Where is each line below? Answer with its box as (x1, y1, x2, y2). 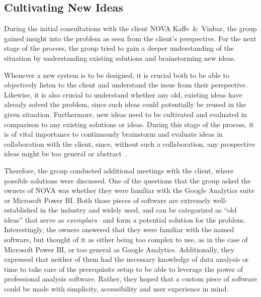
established (4, 205, 38, 215)
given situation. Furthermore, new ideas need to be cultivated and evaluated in (4, 109, 247, 119)
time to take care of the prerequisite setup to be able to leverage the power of (4, 263, 243, 274)
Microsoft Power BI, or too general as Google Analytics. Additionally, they (4, 244, 235, 254)
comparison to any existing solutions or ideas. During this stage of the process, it (4, 119, 254, 129)
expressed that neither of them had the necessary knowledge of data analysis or (4, 254, 249, 264)
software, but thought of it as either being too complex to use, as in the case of (4, 234, 248, 245)
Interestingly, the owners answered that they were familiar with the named (4, 224, 234, 235)
